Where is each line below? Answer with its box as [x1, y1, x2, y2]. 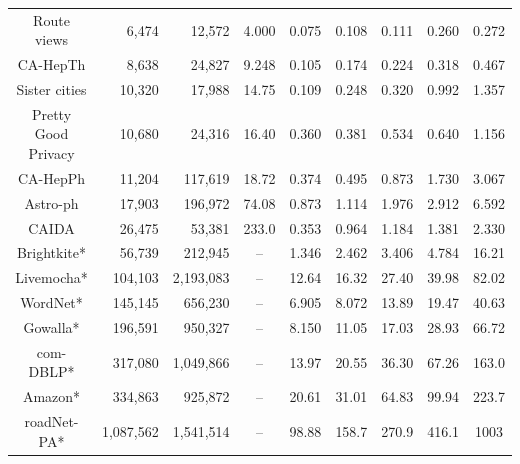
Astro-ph [24, 192, 79, 213]
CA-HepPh [17, 167, 86, 188]
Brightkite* [16, 242, 87, 263]
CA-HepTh [17, 54, 86, 75]
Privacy [28, 143, 75, 164]
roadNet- [24, 411, 79, 432]
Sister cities [16, 79, 87, 100]
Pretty [31, 103, 72, 124]
